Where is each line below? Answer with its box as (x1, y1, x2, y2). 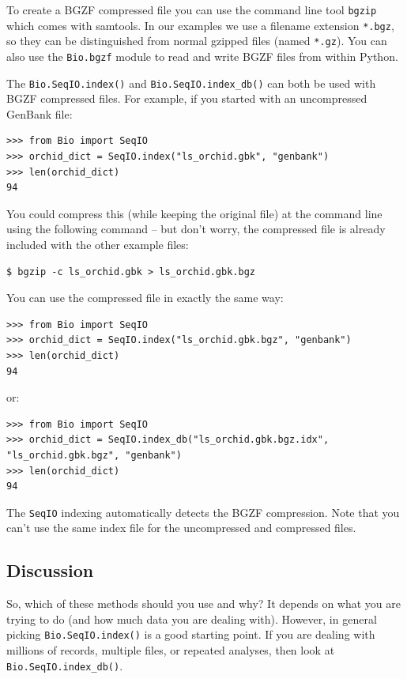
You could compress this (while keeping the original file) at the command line (6, 205, 383, 221)
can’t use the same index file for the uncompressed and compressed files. (6, 519, 356, 536)
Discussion (6, 558, 94, 583)
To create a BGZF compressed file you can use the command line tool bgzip (6, 2, 377, 17)
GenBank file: (6, 105, 73, 122)
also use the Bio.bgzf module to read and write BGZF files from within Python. (6, 47, 398, 64)
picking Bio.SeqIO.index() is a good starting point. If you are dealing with (6, 626, 375, 643)
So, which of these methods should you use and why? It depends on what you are (6, 595, 401, 612)
